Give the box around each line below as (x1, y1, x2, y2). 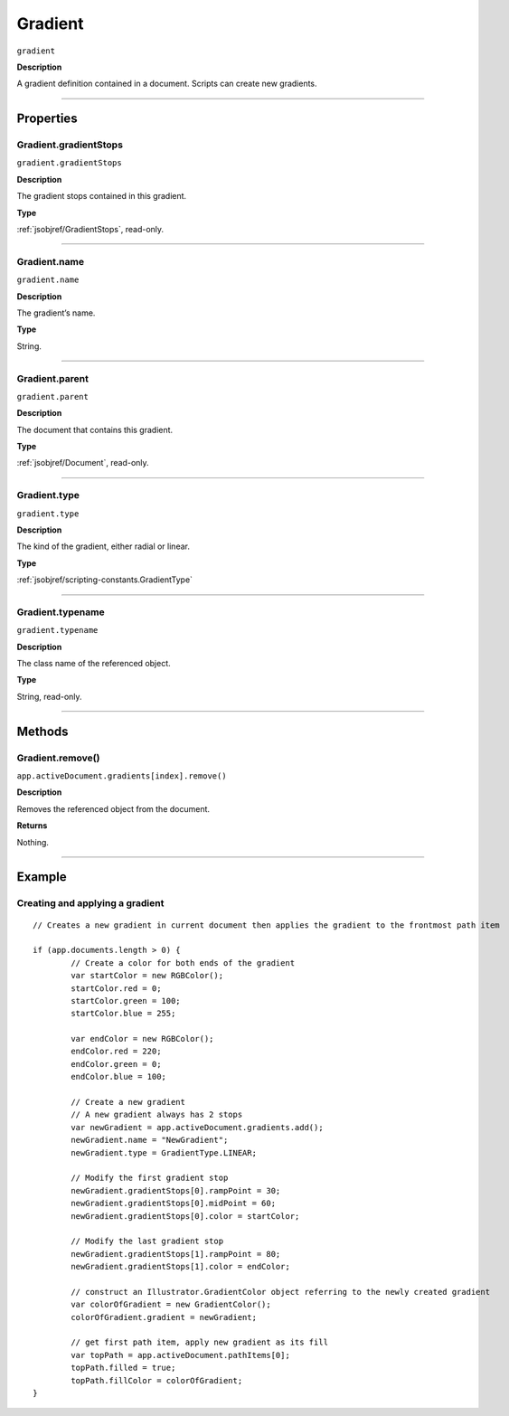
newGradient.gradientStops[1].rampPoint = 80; (71, 1249, 281, 1259)
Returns (16, 820, 48, 831)
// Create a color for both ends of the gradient (71, 958, 296, 968)
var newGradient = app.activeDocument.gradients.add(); (71, 1122, 325, 1132)
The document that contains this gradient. (16, 424, 174, 435)
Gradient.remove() (16, 751, 100, 764)
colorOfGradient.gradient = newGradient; (71, 1312, 258, 1322)
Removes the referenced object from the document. (16, 803, 211, 814)
